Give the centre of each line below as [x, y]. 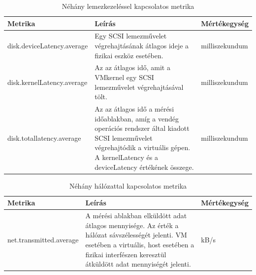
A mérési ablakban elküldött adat [136, 216]
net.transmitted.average [43, 240]
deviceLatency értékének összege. [144, 167]
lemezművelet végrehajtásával [139, 87]
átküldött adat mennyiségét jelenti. [138, 264]
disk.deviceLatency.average [48, 46]
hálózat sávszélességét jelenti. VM [136, 235]
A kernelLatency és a [126, 157]
